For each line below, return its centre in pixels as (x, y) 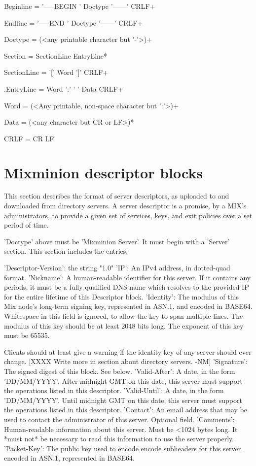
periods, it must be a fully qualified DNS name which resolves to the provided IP (127, 287)
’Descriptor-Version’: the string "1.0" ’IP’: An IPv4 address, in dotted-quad (117, 268)
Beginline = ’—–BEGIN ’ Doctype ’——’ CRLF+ (80, 6)
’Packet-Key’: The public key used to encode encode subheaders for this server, (124, 448)
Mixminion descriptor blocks (104, 172)
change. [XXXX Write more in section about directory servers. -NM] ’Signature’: (126, 361)
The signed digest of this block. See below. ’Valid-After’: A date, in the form (120, 371)
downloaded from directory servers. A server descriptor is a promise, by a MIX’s (125, 206)
